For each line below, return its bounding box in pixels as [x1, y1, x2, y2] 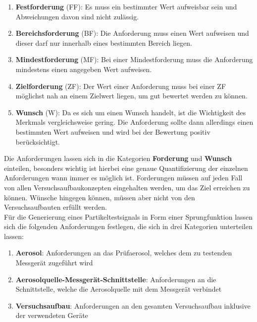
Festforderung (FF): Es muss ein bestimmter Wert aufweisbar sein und [15, 1, 237, 11]
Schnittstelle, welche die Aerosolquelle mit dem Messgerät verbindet [15, 284, 222, 294]
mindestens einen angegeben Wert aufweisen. [15, 64, 152, 74]
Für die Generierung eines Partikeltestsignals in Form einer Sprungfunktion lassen [4, 211, 253, 222]
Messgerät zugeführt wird [15, 257, 93, 268]
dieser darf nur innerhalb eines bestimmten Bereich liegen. [15, 37, 192, 48]
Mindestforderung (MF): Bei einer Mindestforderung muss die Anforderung [15, 54, 253, 65]
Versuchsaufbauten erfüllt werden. [4, 202, 107, 212]
